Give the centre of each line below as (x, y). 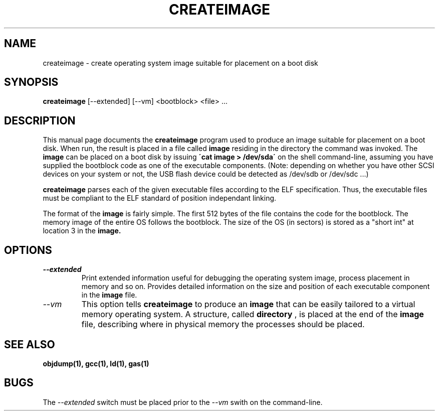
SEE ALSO (30, 344)
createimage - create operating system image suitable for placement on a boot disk (180, 63)
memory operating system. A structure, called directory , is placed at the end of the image (253, 314)
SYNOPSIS (31, 82)
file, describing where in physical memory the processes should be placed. (223, 324)
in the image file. (109, 295)
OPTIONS (28, 250)
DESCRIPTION (40, 120)
